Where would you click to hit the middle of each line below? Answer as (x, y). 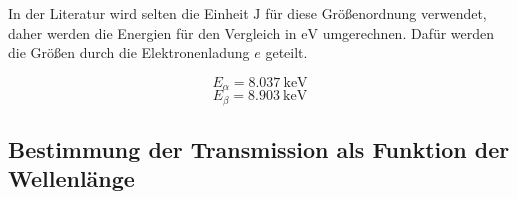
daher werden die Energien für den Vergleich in (152, 32)
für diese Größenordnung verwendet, (376, 13)
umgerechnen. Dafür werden (408, 32)
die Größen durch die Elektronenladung (129, 52)
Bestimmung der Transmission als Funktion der (259, 149)
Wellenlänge (71, 178)
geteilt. (286, 52)
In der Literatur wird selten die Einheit (128, 13)
